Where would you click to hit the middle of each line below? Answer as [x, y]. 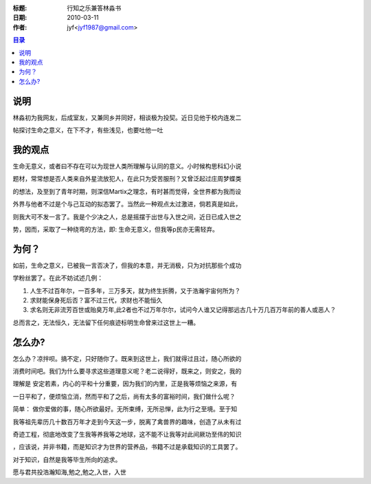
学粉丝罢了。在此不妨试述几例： [58, 278]
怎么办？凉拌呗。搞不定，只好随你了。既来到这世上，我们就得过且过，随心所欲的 [127, 358]
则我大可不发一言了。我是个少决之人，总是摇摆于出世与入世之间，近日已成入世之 [127, 217]
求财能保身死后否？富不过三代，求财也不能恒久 [96, 300]
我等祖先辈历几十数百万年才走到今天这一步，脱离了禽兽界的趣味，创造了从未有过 [127, 421]
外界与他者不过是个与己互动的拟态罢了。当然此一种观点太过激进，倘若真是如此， [127, 204]
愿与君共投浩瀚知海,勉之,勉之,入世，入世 [70, 472]
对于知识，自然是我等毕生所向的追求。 [67, 459]
